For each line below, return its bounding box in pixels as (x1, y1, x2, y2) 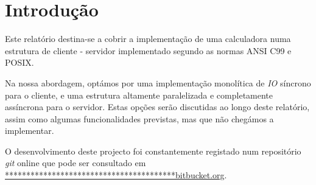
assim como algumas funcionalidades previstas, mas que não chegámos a (5, 112, 274, 125)
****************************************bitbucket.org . (5, 169, 227, 181)
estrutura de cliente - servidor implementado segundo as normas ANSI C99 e (5, 44, 292, 57)
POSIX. (5, 56, 34, 69)
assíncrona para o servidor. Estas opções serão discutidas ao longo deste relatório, (5, 100, 310, 113)
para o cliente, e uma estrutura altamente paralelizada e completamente (5, 88, 273, 101)
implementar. (5, 124, 54, 137)
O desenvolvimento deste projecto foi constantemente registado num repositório (5, 144, 301, 157)
